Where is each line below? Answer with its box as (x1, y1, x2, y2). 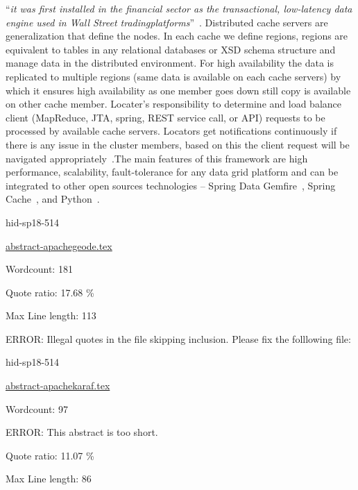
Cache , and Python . (6, 192, 100, 206)
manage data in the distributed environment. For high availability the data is (6, 56, 334, 70)
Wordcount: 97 (6, 401, 68, 416)
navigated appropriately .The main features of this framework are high (6, 151, 308, 165)
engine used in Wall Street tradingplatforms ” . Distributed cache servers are (6, 15, 328, 29)
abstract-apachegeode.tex (6, 238, 112, 253)
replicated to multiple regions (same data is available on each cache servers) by (6, 69, 341, 83)
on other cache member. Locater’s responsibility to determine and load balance (6, 96, 341, 111)
